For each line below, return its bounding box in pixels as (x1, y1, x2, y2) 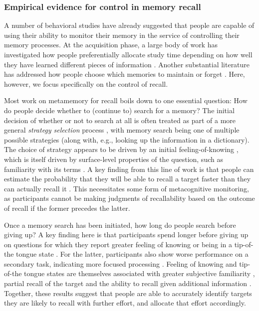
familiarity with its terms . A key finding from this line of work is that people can (4, 163, 254, 174)
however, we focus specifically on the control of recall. (4, 78, 168, 89)
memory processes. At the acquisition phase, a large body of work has (4, 39, 218, 50)
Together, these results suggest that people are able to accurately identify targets (4, 288, 252, 298)
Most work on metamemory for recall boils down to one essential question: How (4, 95, 248, 106)
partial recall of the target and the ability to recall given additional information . (4, 278, 252, 289)
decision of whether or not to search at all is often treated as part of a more (4, 115, 236, 125)
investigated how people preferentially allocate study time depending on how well (4, 49, 253, 59)
